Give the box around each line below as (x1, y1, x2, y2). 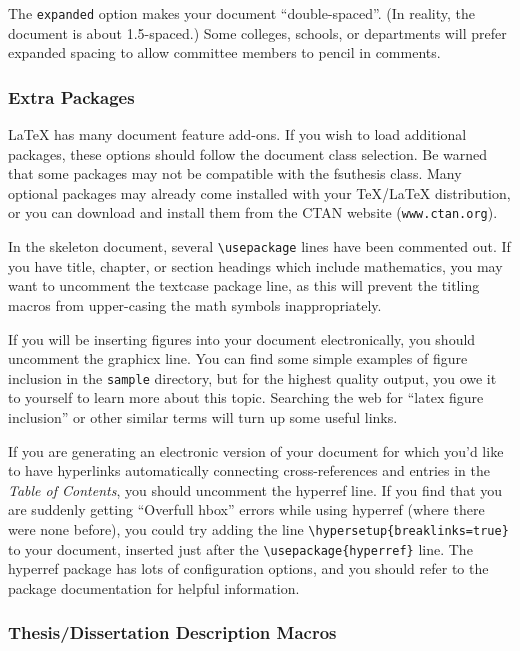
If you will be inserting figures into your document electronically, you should (8, 328, 476, 349)
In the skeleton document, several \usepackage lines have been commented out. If (8, 236, 511, 257)
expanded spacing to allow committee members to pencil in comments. (8, 42, 441, 63)
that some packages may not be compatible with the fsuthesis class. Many (8, 163, 462, 184)
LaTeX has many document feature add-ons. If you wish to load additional (8, 124, 467, 145)
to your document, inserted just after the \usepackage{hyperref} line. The (8, 538, 473, 559)
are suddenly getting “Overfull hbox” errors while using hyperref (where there (8, 499, 485, 520)
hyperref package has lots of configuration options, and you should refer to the (8, 558, 489, 579)
